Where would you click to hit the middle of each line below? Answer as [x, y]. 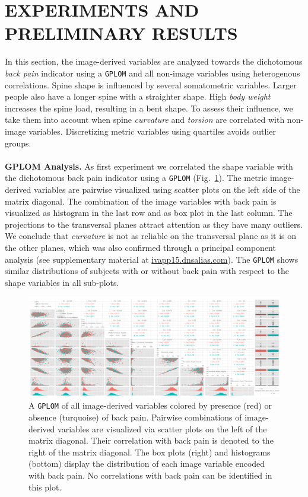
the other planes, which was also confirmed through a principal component [140, 247]
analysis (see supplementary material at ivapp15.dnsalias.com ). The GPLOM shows [152, 259]
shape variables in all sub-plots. [62, 282]
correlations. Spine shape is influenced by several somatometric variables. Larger [151, 85]
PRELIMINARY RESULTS [121, 33]
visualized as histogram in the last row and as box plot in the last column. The [149, 213]
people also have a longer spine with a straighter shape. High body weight [138, 96]
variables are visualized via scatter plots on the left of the [162, 428]
